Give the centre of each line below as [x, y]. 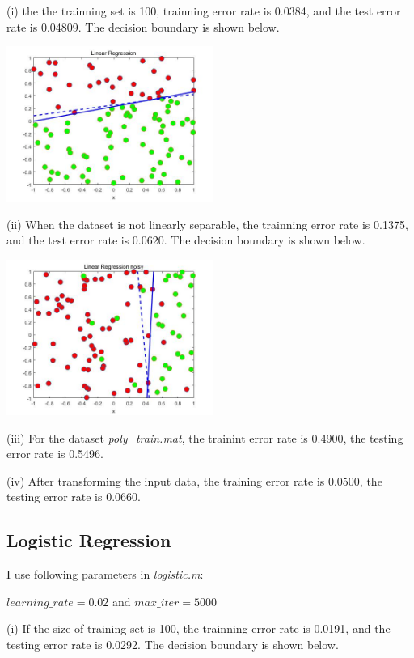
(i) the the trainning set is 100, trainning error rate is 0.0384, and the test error [204, 11]
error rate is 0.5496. [55, 454]
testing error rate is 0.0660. [74, 497]
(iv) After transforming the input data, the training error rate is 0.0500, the [194, 480]
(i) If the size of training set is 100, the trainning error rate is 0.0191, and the [199, 628]
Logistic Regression [89, 540]
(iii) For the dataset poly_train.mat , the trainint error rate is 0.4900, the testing [205, 437]
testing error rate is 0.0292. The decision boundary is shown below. [173, 644]
